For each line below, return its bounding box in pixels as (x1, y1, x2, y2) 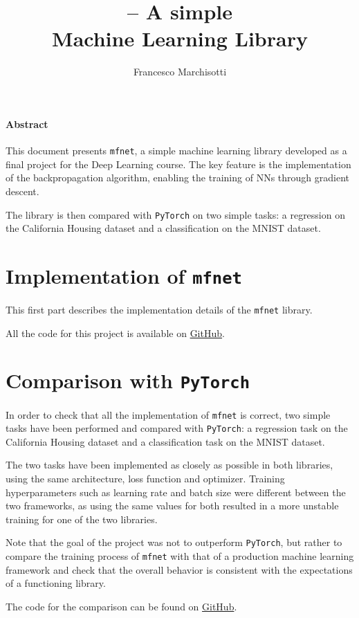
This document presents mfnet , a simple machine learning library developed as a (6, 143, 347, 158)
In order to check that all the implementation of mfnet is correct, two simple (6, 407, 331, 421)
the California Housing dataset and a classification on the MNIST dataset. (6, 221, 321, 235)
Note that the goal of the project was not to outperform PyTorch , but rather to (6, 535, 342, 549)
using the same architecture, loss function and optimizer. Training (6, 471, 285, 486)
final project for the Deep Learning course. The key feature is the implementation (6, 156, 351, 171)
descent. (6, 183, 39, 198)
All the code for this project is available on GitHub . (6, 325, 225, 340)
